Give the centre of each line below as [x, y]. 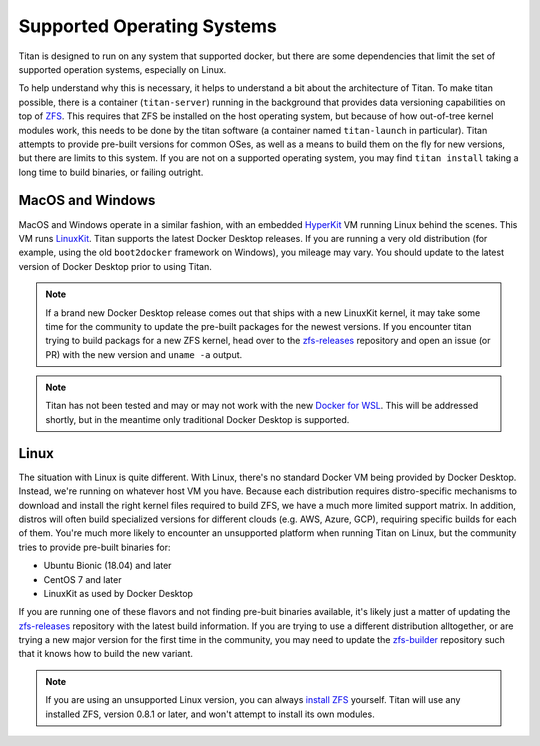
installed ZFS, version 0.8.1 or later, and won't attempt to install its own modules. [210, 714]
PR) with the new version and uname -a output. [144, 354]
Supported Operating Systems [147, 26]
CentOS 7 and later [82, 579]
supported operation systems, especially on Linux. [122, 69]
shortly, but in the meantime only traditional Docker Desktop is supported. [197, 419]
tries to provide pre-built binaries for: [94, 547]
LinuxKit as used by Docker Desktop [118, 593]
